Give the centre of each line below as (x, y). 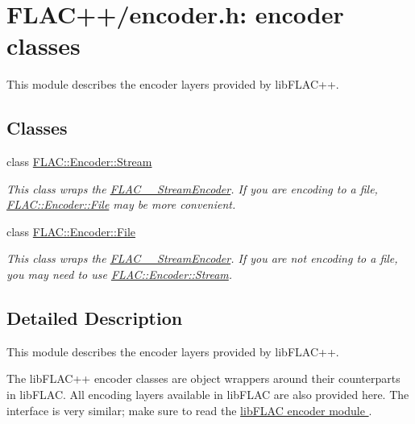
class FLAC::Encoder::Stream (79, 162)
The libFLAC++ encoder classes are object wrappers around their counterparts (203, 378)
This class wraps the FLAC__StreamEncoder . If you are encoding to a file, (192, 188)
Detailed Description (95, 318)
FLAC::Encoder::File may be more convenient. (121, 204)
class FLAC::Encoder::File (71, 231)
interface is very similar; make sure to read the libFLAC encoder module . (189, 410)
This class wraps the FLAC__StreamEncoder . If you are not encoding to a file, (202, 258)
